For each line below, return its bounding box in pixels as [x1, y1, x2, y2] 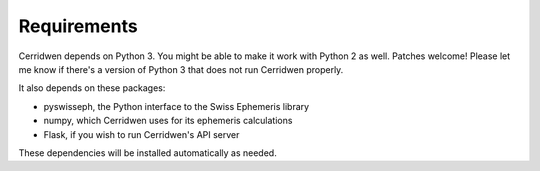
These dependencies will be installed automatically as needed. [18, 146, 277, 159]
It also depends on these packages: [18, 82, 166, 94]
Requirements [18, 15, 139, 37]
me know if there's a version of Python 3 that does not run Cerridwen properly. [18, 63, 344, 75]
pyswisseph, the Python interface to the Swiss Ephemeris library [43, 100, 310, 112]
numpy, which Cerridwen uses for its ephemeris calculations [43, 115, 293, 127]
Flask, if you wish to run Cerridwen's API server [43, 128, 240, 140]
